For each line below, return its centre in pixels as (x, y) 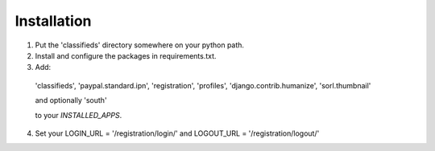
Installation (53, 21)
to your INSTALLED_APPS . (79, 115)
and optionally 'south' (71, 100)
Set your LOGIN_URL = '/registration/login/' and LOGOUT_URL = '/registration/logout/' (177, 133)
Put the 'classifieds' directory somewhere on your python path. (140, 45)
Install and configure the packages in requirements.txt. (126, 55)
